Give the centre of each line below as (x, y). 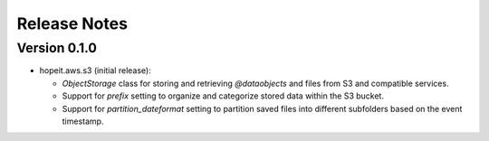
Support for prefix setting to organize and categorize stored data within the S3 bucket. (223, 96)
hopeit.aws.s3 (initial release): (95, 70)
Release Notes (72, 23)
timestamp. (83, 121)
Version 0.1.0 (57, 48)
